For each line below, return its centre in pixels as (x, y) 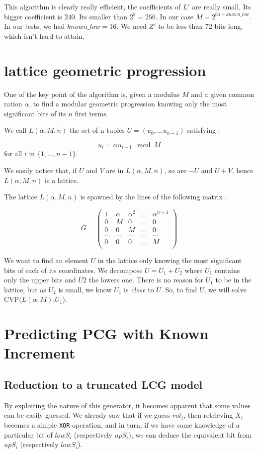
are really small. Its (221, 6)
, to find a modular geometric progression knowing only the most (128, 104)
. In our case (174, 16)
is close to (139, 289)
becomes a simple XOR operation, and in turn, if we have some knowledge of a (122, 424)
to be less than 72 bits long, (201, 26)
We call (15, 130)
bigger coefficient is (33, 16)
